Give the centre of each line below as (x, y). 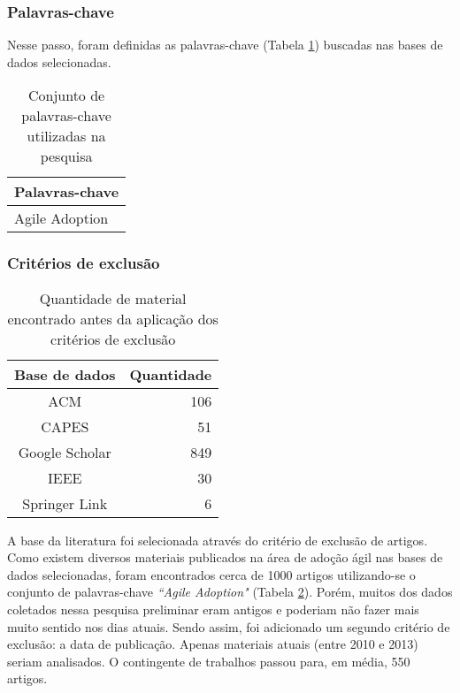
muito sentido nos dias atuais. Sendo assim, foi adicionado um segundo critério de (229, 626)
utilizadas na (66, 136)
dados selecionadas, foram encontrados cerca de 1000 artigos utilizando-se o (211, 574)
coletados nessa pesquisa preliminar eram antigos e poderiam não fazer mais (213, 609)
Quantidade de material (113, 298)
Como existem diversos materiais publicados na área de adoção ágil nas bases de (225, 557)
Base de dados (65, 374)
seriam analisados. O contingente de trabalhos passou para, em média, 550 (209, 661)
